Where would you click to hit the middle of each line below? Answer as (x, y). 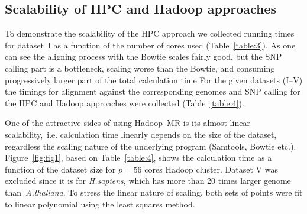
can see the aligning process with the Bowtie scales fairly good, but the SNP (143, 56)
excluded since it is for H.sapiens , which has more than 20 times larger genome (148, 181)
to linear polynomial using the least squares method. (100, 204)
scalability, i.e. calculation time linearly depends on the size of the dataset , (141, 134)
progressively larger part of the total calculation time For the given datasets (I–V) (154, 80)
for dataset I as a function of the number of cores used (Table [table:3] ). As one (150, 45)
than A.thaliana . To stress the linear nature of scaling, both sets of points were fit (154, 192)
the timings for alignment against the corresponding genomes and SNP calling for (153, 91)
